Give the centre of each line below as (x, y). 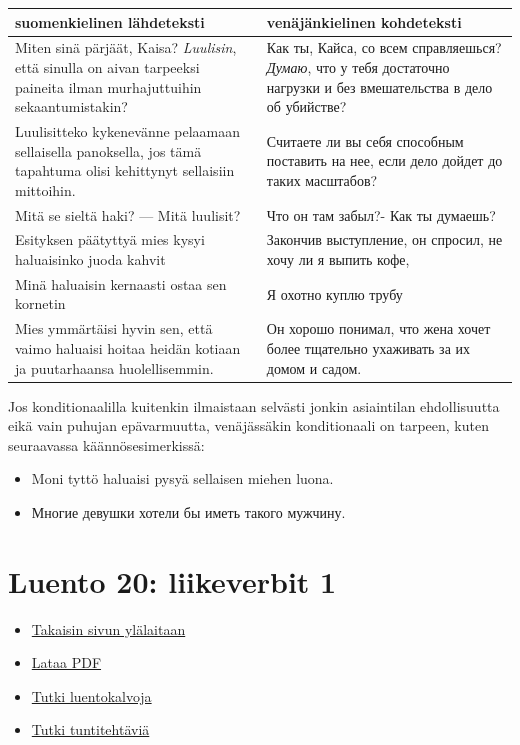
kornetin (40, 303)
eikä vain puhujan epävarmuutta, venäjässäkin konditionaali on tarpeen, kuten (248, 425)
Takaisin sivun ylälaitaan (108, 628)
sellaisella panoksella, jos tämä (108, 150)
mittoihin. (45, 189)
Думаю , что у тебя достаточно (358, 66)
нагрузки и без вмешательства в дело (379, 86)
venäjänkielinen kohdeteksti (364, 21)
